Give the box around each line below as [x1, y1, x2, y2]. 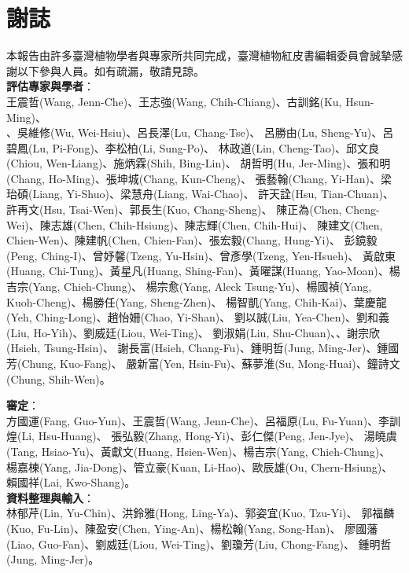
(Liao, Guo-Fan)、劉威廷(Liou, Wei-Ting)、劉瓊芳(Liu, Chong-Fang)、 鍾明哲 [6, 535, 392, 552]
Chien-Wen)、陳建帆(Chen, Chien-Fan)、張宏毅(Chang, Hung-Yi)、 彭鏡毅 [6, 232, 378, 248]
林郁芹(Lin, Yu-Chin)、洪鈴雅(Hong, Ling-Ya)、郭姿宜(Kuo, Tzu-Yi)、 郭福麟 [6, 505, 395, 521]
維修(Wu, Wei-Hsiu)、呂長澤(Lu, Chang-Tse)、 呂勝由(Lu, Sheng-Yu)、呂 [28, 124, 394, 141]
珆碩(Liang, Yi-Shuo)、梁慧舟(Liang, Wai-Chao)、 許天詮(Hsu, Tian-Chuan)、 [6, 185, 394, 202]
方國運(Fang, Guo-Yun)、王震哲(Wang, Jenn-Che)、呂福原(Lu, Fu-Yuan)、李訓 [6, 412, 401, 428]
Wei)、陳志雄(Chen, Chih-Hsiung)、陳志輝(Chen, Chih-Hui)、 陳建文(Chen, [6, 216, 383, 233]
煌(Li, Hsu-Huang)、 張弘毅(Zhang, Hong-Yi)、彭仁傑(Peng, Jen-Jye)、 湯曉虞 [6, 428, 397, 444]
